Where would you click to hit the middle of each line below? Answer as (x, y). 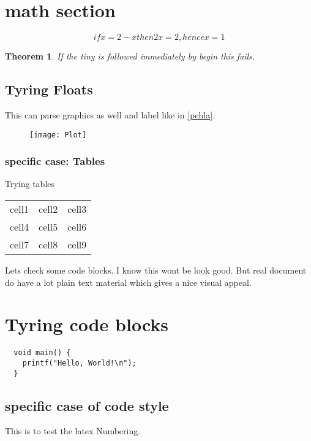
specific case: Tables (55, 161)
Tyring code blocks (87, 324)
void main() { (42, 353)
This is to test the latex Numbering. (73, 431)
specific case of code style (87, 405)
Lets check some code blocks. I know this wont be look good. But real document (156, 270)
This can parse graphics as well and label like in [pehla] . (110, 114)
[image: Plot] (58, 135)
